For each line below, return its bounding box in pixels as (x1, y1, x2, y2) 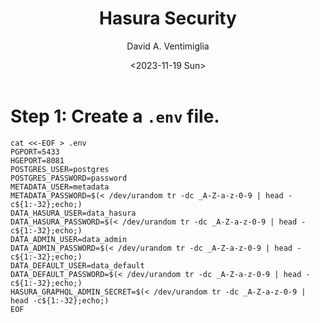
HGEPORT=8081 (10, 155, 65, 166)
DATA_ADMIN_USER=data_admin (10, 234, 128, 244)
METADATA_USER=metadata (10, 182, 110, 192)
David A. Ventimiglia (126, 40, 210, 52)
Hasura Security (99, 7, 237, 30)
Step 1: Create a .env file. (10, 105, 220, 127)
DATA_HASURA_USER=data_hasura (10, 208, 137, 218)
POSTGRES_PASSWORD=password (10, 173, 128, 183)
